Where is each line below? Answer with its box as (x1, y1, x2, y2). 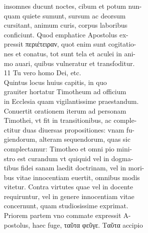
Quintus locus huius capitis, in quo (4, 77, 107, 87)
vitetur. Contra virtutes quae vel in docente (4, 182, 133, 192)
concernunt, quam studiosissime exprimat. (4, 200, 129, 211)
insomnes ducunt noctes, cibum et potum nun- (4, 1, 142, 11)
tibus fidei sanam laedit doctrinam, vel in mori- (4, 163, 144, 173)
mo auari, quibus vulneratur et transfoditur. (4, 58, 135, 68)
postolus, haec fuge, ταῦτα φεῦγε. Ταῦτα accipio (4, 219, 143, 230)
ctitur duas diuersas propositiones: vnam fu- (4, 124, 135, 134)
